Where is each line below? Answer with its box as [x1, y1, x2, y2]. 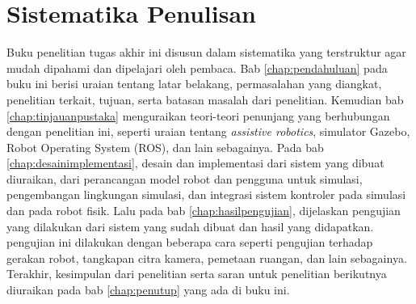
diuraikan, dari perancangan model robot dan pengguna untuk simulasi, [6, 170, 363, 187]
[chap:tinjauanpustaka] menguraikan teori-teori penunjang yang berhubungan [6, 107, 390, 124]
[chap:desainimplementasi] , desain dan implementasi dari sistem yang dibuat [6, 154, 384, 171]
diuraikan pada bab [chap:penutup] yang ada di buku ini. [6, 281, 290, 298]
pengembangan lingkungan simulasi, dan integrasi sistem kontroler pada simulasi [6, 186, 406, 203]
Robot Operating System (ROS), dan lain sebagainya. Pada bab [6, 138, 324, 155]
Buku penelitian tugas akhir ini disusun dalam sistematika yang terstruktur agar [6, 44, 406, 61]
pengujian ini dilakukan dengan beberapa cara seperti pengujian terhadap [6, 234, 373, 251]
